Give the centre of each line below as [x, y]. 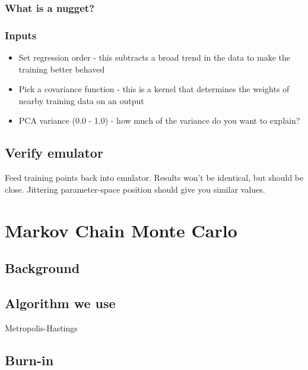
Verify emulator [54, 153]
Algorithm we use [60, 302]
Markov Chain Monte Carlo [121, 230]
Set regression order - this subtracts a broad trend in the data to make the [154, 57]
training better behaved [62, 69]
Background [42, 268]
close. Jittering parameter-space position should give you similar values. [135, 189]
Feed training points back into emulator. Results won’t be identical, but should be [154, 178]
